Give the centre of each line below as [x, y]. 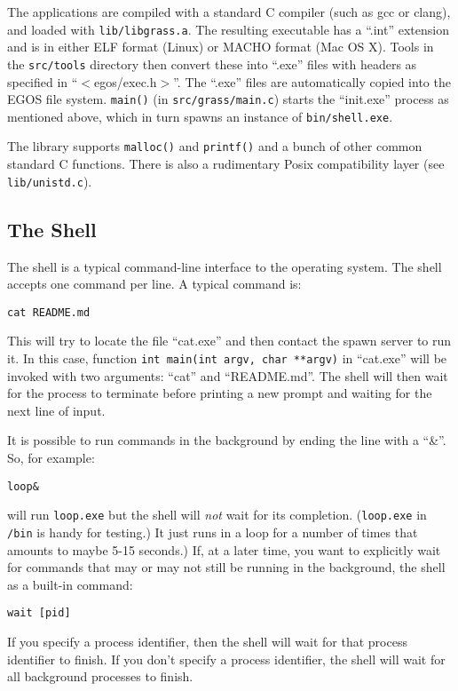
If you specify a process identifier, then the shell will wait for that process [207, 641]
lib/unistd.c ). [50, 181]
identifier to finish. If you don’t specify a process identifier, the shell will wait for [226, 659]
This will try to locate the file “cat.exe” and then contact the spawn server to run [229, 341]
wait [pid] [39, 613]
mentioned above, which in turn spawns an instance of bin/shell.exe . [200, 116]
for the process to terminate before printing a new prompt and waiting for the [220, 393]
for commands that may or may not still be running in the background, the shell [226, 567]
